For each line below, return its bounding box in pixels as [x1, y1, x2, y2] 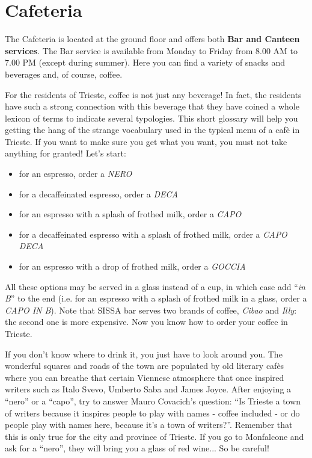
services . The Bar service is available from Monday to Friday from [5, 44, 253, 57]
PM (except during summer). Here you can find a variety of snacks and [22, 56, 286, 69]
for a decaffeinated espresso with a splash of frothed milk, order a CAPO [19, 227, 287, 240]
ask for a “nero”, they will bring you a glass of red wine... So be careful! [5, 442, 269, 454]
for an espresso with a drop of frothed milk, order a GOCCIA [19, 260, 246, 273]
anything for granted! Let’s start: [5, 147, 126, 159]
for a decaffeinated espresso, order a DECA [19, 187, 178, 200]
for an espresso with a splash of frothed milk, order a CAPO [19, 208, 242, 220]
